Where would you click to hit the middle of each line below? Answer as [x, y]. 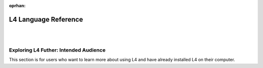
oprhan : [17, 6]
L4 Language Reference [46, 19]
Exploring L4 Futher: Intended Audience [57, 50]
